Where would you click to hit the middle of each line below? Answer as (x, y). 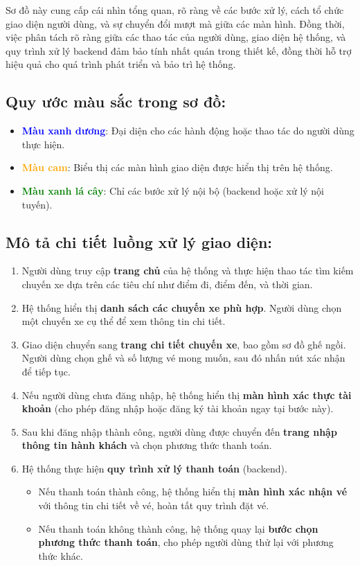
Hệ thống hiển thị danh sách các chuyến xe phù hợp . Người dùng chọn (182, 307)
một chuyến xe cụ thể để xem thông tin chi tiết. (124, 321)
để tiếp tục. (46, 371)
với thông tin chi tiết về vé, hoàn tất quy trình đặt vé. (154, 505)
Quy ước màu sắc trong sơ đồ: (116, 101)
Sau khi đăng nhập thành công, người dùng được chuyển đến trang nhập (179, 431)
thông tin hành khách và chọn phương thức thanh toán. (147, 445)
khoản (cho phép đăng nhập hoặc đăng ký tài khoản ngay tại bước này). (178, 408)
